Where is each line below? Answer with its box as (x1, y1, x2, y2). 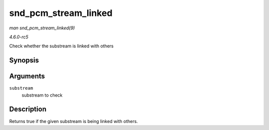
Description (9, 105, 47, 114)
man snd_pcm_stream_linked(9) (9, 25, 75, 31)
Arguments (9, 72, 45, 81)
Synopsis (9, 56, 39, 65)
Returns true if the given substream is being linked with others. (9, 118, 138, 124)
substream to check (21, 92, 63, 98)
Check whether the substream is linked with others (9, 43, 114, 49)
